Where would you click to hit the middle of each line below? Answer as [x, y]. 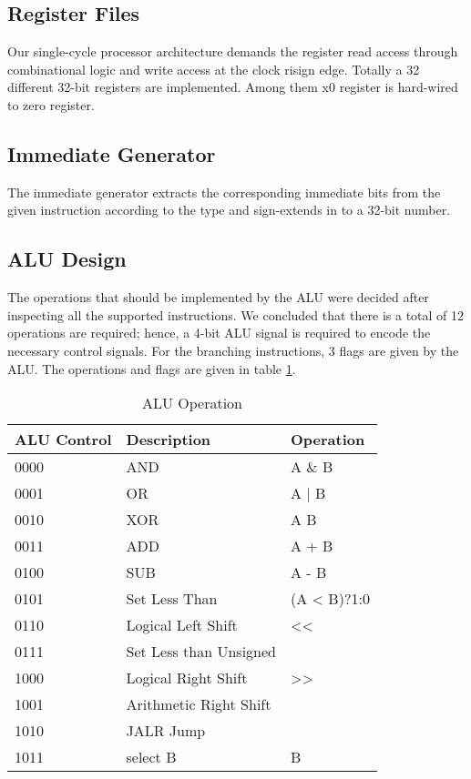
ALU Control [63, 440]
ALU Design [67, 259]
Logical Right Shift [187, 678]
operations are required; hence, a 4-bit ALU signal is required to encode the [219, 333]
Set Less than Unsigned [201, 652]
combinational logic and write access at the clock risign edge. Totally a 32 [214, 69]
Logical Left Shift [182, 625]
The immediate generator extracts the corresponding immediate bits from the [224, 192]
